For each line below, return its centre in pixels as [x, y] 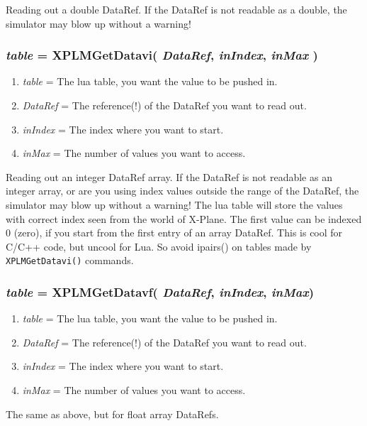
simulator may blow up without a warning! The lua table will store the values [174, 204]
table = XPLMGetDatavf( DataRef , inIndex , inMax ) [160, 291]
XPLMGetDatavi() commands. [70, 260]
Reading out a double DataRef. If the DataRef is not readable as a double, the [176, 9]
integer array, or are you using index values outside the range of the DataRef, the [182, 191]
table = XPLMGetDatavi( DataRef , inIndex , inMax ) [162, 55]
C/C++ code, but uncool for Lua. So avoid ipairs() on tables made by [159, 246]
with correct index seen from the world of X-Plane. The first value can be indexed [184, 218]
